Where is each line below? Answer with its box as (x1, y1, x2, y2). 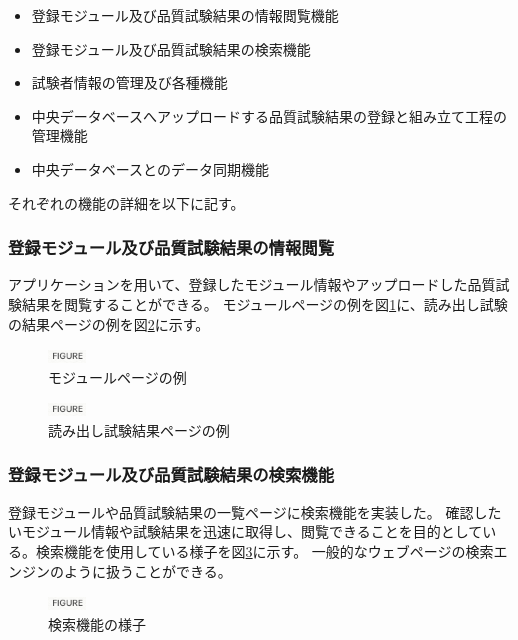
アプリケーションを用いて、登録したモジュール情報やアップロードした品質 (8, 274, 496, 295)
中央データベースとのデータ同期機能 (31, 158, 269, 179)
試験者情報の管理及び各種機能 (31, 72, 228, 93)
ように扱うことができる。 (63, 560, 232, 581)
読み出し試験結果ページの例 (48, 419, 230, 440)
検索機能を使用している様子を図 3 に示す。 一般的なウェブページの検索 (35, 540, 494, 561)
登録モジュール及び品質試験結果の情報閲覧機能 (31, 5, 339, 25)
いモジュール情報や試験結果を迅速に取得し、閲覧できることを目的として (8, 521, 483, 542)
